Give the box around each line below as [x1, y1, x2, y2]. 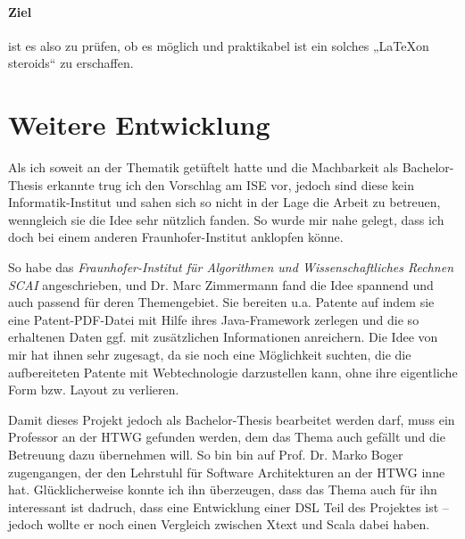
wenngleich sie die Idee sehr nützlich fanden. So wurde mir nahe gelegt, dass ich [8, 210, 444, 228]
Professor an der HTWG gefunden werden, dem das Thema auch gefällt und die [8, 427, 445, 446]
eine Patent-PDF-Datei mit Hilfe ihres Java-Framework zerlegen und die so [8, 310, 419, 328]
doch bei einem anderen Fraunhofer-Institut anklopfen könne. [8, 228, 344, 246]
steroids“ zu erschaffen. [8, 54, 134, 72]
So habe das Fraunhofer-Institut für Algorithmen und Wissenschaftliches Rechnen [8, 258, 454, 277]
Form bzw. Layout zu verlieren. [8, 380, 179, 399]
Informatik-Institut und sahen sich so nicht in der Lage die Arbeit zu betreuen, [8, 193, 441, 211]
